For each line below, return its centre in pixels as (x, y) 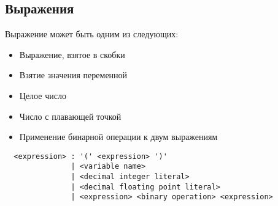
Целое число (43, 95)
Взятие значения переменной (73, 75)
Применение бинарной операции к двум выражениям (118, 137)
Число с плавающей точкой (70, 116)
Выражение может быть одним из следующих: (92, 34)
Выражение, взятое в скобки (72, 54)
